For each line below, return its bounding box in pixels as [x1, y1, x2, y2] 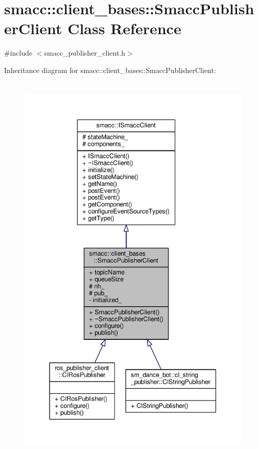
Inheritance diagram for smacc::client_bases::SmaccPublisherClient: [4, 64, 216, 75]
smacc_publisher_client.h [44, 47, 126, 58]
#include [4, 47, 33, 58]
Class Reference [67, 18, 181, 39]
